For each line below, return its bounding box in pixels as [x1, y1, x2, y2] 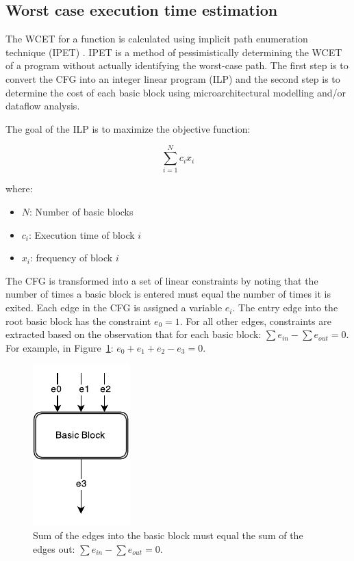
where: [5, 181, 33, 196]
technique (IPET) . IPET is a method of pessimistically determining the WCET [5, 44, 342, 59]
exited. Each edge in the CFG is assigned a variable [5, 300, 223, 315]
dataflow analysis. [5, 99, 80, 113]
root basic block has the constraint [5, 313, 151, 328]
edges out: [33, 541, 75, 556]
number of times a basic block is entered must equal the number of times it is [5, 287, 331, 301]
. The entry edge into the [232, 300, 338, 315]
